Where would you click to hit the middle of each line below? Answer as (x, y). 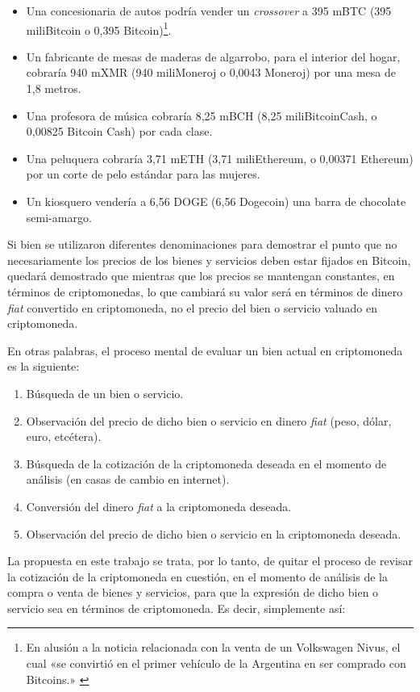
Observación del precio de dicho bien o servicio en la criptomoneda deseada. (214, 533)
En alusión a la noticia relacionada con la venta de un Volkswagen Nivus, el (213, 647)
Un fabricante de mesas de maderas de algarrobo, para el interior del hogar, (213, 56)
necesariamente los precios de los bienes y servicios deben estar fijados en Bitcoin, (209, 260)
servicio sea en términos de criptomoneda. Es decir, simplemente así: (177, 608)
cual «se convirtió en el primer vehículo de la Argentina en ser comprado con (216, 663)
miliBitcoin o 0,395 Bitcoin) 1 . (99, 28)
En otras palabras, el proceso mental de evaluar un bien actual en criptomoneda (205, 350)
